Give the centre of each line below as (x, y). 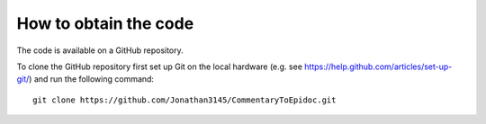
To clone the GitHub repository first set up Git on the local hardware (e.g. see (160, 66)
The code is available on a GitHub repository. (100, 50)
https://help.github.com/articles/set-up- (378, 66)
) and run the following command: (91, 79)
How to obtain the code (105, 23)
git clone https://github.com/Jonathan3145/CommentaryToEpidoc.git (184, 100)
